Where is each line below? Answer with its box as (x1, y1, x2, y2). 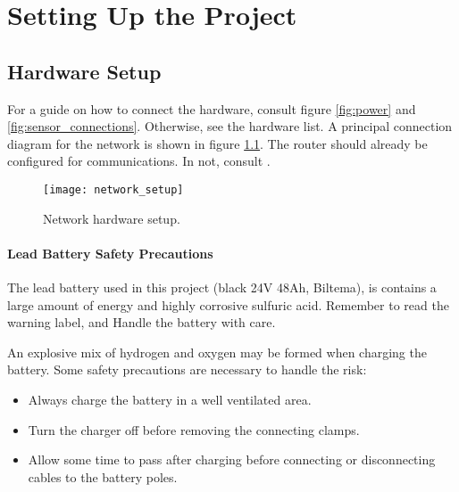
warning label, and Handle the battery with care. (7, 313, 276, 332)
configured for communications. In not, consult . (7, 152, 271, 170)
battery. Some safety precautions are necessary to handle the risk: (7, 360, 367, 379)
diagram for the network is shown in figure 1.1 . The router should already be (7, 134, 428, 152)
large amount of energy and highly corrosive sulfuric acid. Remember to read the (7, 295, 449, 314)
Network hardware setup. (43, 209, 180, 227)
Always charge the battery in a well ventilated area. (28, 389, 312, 408)
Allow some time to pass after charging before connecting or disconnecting (28, 450, 436, 469)
